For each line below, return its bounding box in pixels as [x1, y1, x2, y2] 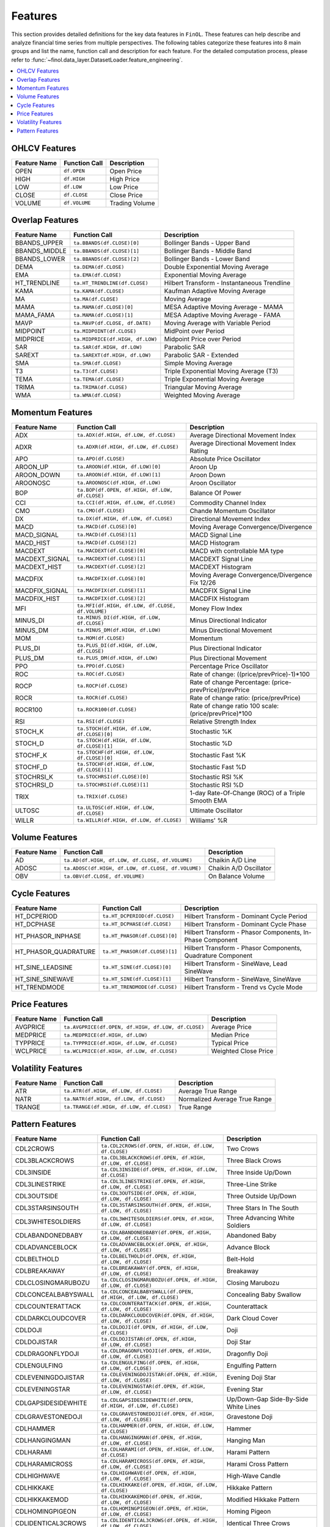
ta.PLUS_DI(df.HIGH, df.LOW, [76, 642, 158, 649]
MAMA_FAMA [15, 311, 55, 319]
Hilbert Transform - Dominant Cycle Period [184, 912, 308, 920]
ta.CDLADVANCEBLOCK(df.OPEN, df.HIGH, [101, 1241, 209, 1248]
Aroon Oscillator [189, 478, 237, 487]
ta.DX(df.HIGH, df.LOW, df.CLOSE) [76, 516, 174, 522]
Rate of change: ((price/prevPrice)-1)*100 [189, 669, 310, 678]
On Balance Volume [208, 872, 265, 881]
